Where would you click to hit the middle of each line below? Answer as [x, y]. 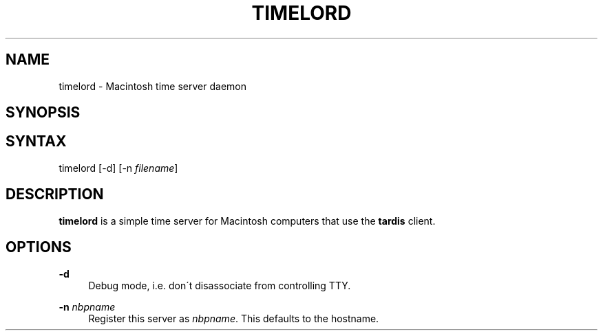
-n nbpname [87, 306]
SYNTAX [36, 142]
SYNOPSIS [43, 113]
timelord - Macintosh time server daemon [152, 86]
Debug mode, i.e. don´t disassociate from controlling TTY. [220, 285]
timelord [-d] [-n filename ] [118, 168]
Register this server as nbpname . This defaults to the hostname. [234, 318]
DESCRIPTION [55, 194]
